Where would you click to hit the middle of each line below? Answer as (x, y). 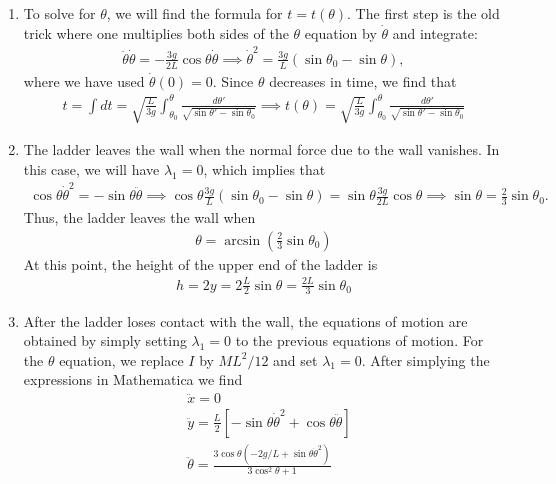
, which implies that (264, 168)
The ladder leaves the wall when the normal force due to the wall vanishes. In (261, 149)
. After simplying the (425, 359)
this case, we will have (91, 168)
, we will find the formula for (194, 13)
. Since (233, 80)
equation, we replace (121, 359)
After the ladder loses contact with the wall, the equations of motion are (245, 320)
